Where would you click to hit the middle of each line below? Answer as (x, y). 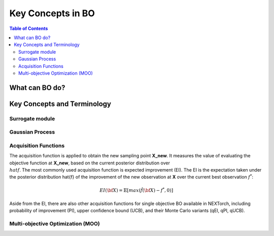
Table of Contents (29, 28)
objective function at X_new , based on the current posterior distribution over (90, 163)
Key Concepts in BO (52, 13)
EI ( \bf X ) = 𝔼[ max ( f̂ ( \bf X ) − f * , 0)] (136, 190)
